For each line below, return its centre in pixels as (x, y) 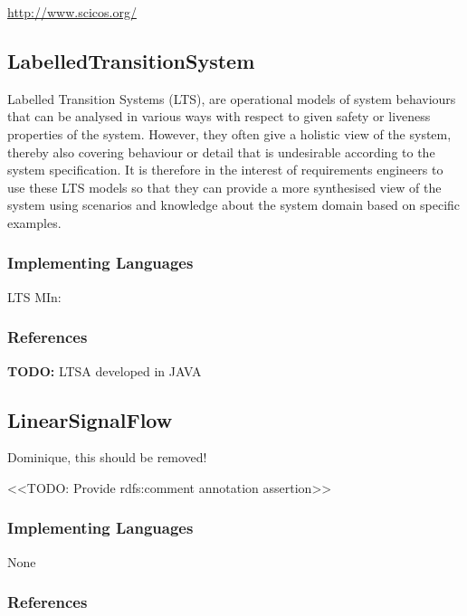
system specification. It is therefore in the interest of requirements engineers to (225, 170)
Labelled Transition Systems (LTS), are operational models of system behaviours (232, 98)
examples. (34, 222)
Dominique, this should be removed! (107, 457)
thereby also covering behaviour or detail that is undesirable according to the (221, 152)
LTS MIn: (34, 296)
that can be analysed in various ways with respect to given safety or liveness (219, 116)
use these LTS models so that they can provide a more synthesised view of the (224, 187)
